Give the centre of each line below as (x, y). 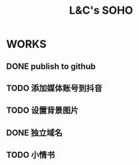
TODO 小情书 (31, 155)
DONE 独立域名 (35, 133)
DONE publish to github (51, 66)
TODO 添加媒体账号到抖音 (54, 88)
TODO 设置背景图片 (42, 111)
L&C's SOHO (101, 10)
